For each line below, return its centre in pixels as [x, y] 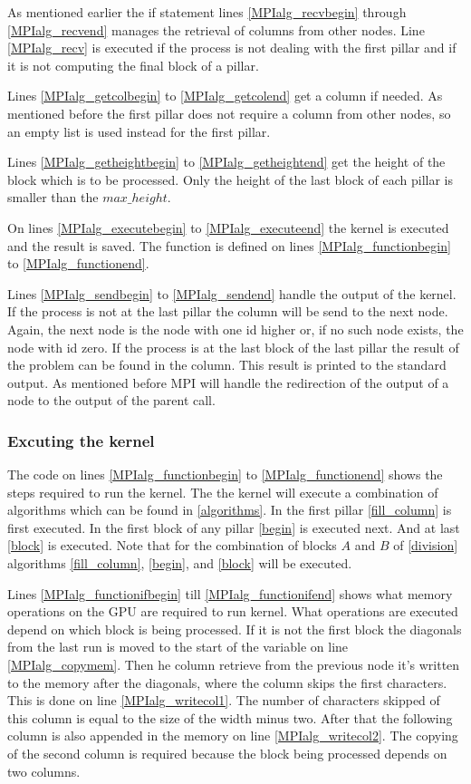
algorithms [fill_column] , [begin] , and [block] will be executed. [180, 563]
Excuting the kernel [81, 440]
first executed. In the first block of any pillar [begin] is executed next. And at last [234, 527]
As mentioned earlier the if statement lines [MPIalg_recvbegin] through [207, 12]
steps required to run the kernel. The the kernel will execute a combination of [223, 492]
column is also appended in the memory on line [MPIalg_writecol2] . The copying [233, 736]
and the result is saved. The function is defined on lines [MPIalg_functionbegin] [229, 245]
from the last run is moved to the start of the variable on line [178, 647]
